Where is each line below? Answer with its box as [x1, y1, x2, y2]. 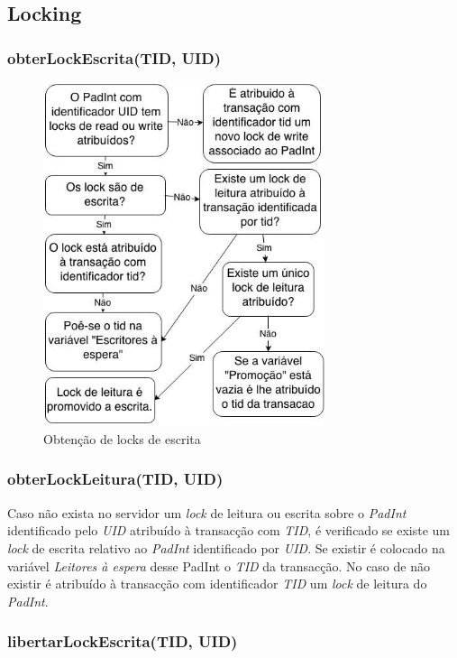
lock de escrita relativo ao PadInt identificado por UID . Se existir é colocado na [7, 538, 445, 557]
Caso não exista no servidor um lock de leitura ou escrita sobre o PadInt [7, 503, 407, 522]
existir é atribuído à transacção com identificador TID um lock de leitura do [7, 574, 427, 593]
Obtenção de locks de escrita [43, 429, 201, 448]
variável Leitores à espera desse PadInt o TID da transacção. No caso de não [7, 556, 430, 575]
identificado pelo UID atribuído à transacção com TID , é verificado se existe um [7, 521, 450, 540]
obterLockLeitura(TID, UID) [7, 468, 224, 490]
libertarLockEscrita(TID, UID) [7, 630, 238, 653]
